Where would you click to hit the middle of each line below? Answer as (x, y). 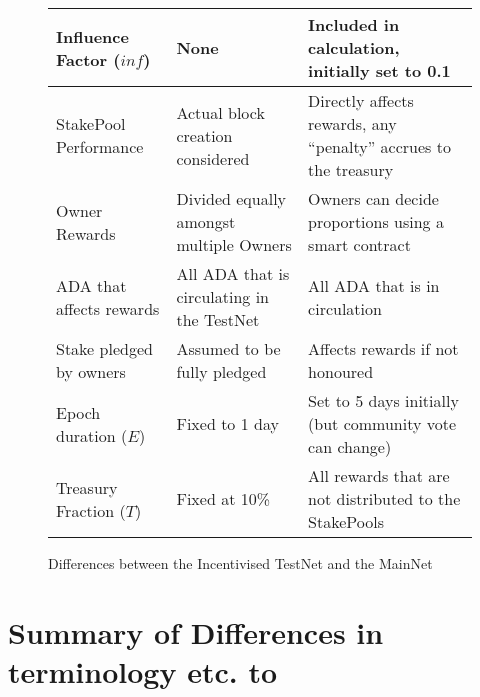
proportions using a (376, 221)
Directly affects (361, 100)
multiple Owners (234, 244)
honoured (341, 371)
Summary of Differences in (196, 631)
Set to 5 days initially (383, 400)
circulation (345, 308)
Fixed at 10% (223, 498)
